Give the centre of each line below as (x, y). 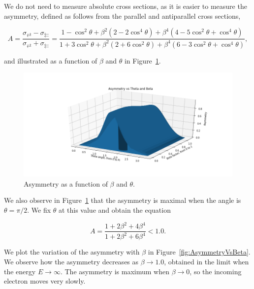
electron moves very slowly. (45, 281)
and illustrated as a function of (51, 60)
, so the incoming (216, 271)
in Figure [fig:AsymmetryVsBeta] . (199, 252)
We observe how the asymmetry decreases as (71, 262)
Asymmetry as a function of (66, 183)
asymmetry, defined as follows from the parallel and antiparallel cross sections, (122, 16)
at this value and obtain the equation (114, 209)
